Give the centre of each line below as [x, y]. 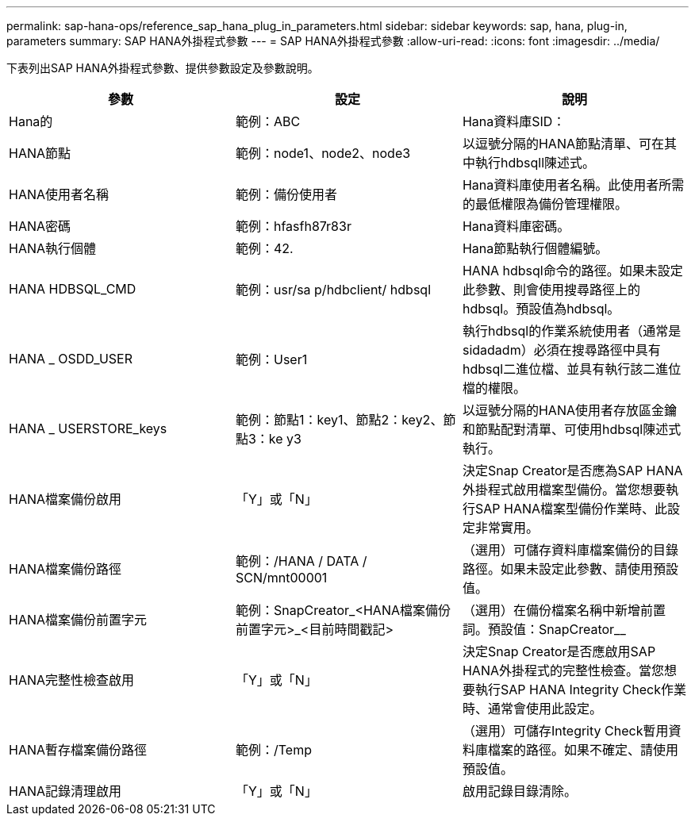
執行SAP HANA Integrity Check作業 [580, 689]
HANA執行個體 [53, 248]
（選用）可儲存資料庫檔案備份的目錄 [570, 550]
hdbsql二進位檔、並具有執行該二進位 [572, 369]
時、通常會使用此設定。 [532, 709]
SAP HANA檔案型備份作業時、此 [571, 509]
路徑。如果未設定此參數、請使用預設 [570, 569]
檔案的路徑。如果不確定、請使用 [583, 750]
